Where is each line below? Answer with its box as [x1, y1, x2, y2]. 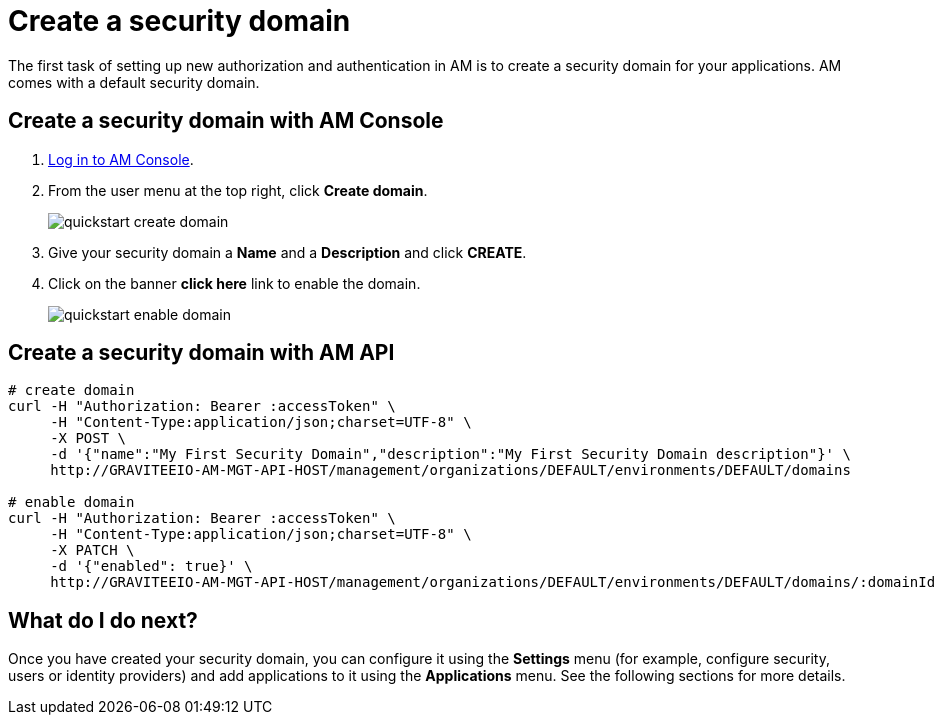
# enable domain [8, 494, 135, 511]
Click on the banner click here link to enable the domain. [48, 274, 421, 292]
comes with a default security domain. [8, 73, 260, 91]
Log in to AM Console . [48, 150, 194, 168]
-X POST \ [50, 430, 127, 447]
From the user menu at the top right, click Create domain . [48, 181, 428, 199]
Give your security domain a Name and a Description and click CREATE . [48, 243, 527, 261]
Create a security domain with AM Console [8, 108, 444, 134]
